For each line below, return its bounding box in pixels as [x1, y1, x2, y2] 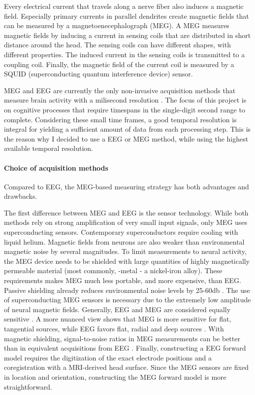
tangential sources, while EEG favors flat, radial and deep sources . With [4, 323, 224, 334]
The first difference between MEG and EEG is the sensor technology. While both [4, 207, 249, 217]
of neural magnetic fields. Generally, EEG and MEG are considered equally [4, 304, 231, 314]
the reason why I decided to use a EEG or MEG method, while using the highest [4, 133, 249, 144]
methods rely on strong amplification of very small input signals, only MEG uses [4, 217, 248, 227]
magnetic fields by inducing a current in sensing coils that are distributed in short [4, 30, 251, 40]
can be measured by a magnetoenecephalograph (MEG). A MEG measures [4, 20, 229, 31]
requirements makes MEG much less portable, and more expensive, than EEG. [4, 275, 241, 286]
